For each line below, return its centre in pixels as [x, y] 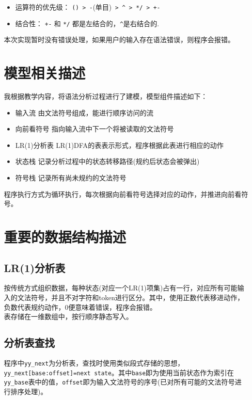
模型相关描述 [45, 73]
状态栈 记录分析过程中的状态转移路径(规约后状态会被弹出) [107, 161]
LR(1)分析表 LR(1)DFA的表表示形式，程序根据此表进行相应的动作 [119, 145]
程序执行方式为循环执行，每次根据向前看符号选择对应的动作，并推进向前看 [123, 194]
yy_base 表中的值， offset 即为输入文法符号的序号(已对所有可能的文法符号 [119, 382]
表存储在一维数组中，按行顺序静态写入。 [68, 316]
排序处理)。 [29, 391]
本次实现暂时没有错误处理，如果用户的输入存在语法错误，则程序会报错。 [119, 40]
